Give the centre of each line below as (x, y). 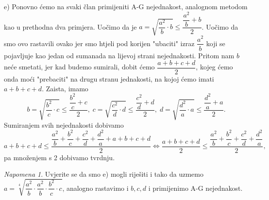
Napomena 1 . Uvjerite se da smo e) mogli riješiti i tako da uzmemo (104, 174)
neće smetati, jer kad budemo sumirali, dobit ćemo (79, 67)
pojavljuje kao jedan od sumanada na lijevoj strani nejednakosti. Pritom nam (119, 55)
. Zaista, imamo (65, 88)
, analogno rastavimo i (95, 188)
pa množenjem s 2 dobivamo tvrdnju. (59, 158)
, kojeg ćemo (214, 67)
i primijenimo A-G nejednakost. (195, 188)
